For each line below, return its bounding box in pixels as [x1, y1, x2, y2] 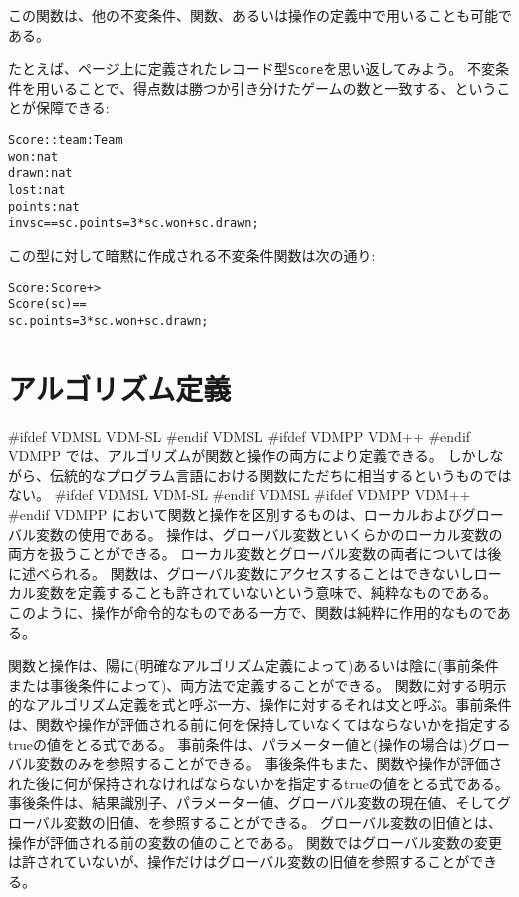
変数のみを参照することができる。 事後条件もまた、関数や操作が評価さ [35, 753, 503, 774]
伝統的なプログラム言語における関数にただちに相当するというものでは [49, 464, 512, 485]
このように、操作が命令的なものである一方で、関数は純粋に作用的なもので [8, 602, 497, 622]
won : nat [8, 149, 59, 164]
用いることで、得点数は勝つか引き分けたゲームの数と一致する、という [35, 77, 497, 98]
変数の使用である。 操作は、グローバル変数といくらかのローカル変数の [35, 523, 503, 544]
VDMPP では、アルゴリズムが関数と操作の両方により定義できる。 [8, 445, 443, 466]
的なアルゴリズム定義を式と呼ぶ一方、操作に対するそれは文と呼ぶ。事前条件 [8, 694, 512, 715]
